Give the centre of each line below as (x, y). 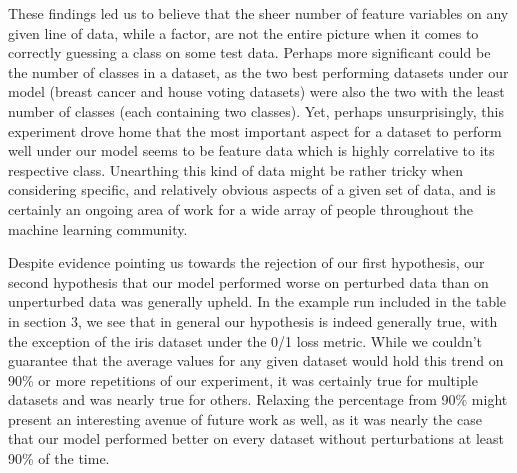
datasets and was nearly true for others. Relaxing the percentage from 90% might (258, 399)
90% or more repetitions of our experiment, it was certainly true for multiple (243, 379)
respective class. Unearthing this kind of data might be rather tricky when (236, 169)
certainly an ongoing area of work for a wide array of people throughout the (241, 208)
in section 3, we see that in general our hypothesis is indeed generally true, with (253, 320)
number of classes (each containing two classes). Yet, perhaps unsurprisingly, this (256, 110)
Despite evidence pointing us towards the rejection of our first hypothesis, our (246, 262)
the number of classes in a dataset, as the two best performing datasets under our (258, 71)
